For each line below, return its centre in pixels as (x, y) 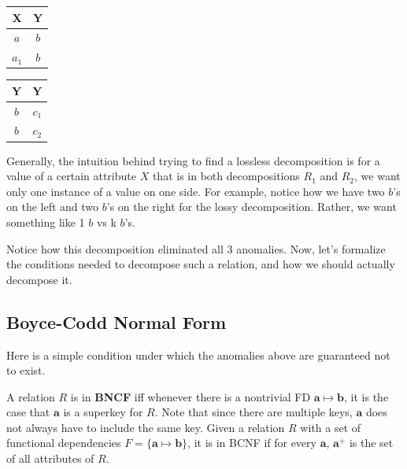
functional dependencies (64, 443)
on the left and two (53, 207)
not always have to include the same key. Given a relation (146, 427)
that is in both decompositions (226, 176)
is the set (371, 443)
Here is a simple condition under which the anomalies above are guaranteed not (198, 355)
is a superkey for (103, 412)
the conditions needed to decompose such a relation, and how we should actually (201, 264)
